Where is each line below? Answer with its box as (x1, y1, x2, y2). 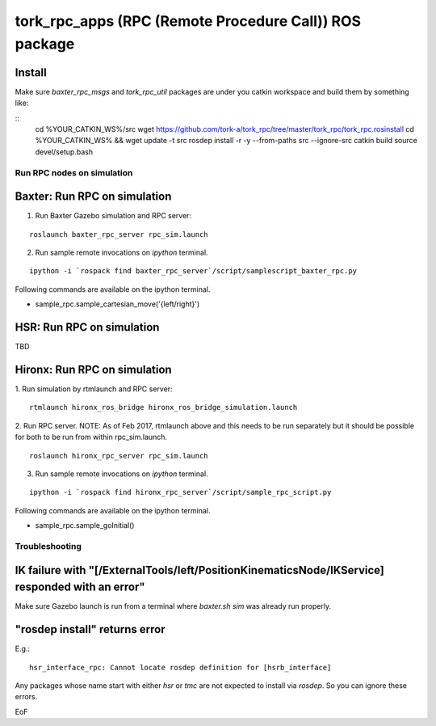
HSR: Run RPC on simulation (15, 320, 160, 335)
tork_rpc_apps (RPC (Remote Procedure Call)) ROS (15, 12, 362, 30)
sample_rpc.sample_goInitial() (35, 521, 135, 530)
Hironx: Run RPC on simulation (15, 362, 173, 376)
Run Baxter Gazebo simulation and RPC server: (35, 211, 192, 221)
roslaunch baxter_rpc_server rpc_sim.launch (29, 230, 209, 238)
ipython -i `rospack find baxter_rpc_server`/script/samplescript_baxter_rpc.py (29, 267, 358, 276)
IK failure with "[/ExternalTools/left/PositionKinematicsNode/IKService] (15, 563, 385, 577)
